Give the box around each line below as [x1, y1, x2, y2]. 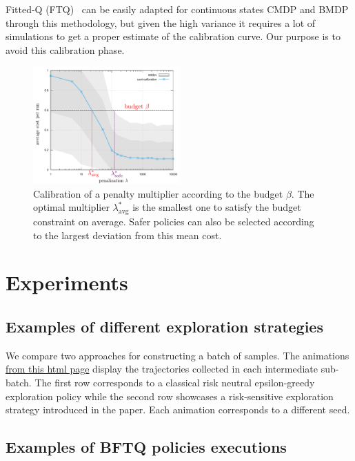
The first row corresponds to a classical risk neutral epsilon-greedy [34, 375, 315, 389]
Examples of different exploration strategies [6, 315, 323, 337]
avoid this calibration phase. [6, 42, 125, 57]
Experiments [6, 268, 128, 297]
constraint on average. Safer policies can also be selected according [33, 214, 314, 228]
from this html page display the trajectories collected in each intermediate [6, 361, 318, 376]
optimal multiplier [33, 200, 110, 214]
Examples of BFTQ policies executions [6, 436, 287, 458]
